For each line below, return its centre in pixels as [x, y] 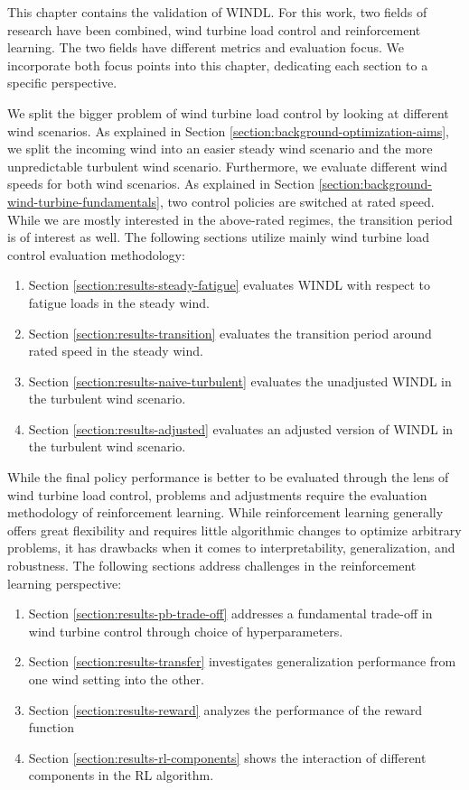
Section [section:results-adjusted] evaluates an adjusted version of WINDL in [241, 428]
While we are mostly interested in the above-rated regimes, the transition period [230, 219]
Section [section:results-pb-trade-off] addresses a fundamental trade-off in [230, 613]
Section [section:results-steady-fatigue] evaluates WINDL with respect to [230, 285]
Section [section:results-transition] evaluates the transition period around [230, 333]
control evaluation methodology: [96, 254]
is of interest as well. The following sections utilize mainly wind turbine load [219, 237]
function [51, 727]
